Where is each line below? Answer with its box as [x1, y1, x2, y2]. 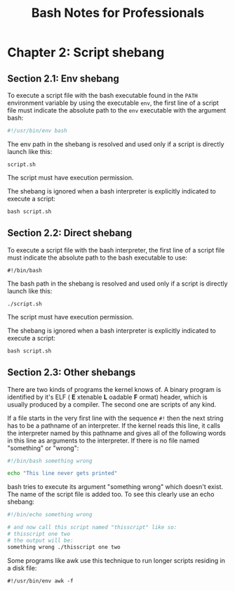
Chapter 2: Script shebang [7, 44, 165, 61]
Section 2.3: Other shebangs [7, 367, 136, 379]
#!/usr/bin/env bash [7, 127, 68, 134]
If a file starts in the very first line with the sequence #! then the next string [7, 414, 224, 422]
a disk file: [7, 564, 37, 572]
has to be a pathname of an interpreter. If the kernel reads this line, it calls [7, 421, 221, 430]
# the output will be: [7, 537, 74, 544]
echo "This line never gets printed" [7, 470, 118, 477]
